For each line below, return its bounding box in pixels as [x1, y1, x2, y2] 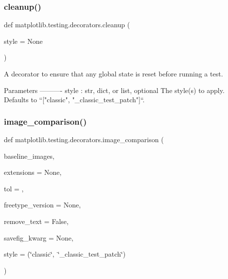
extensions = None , [4, 167, 62, 177]
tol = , [4, 183, 24, 193]
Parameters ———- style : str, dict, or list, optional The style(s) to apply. [4, 85, 225, 95]
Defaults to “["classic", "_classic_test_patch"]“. [4, 94, 145, 105]
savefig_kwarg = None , [4, 232, 73, 242]
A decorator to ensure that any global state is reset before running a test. [4, 69, 223, 78]
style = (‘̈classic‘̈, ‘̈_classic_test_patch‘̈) [4, 249, 126, 259]
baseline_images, [4, 150, 54, 161]
